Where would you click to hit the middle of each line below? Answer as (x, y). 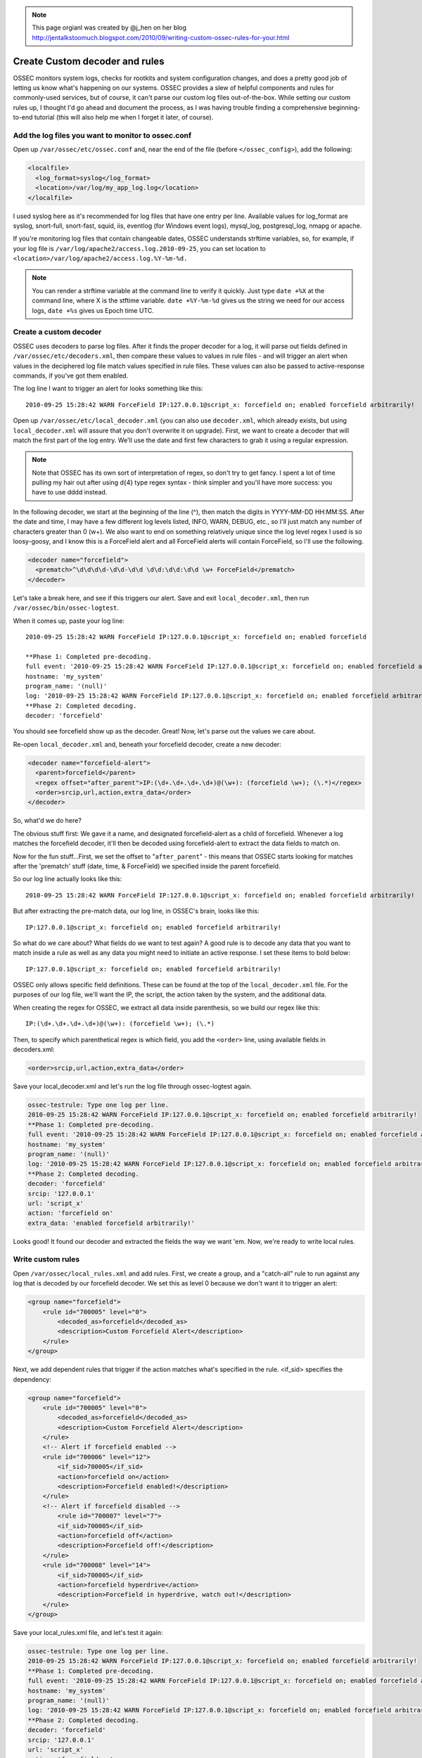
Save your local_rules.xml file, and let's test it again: (88, 1633)
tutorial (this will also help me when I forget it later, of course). (124, 117)
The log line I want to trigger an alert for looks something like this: (108, 389)
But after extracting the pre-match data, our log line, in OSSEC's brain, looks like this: (136, 911)
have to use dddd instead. (70, 492)
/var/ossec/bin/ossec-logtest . (66, 608)
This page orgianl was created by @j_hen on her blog (109, 27)
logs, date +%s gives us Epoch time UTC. (93, 310)
